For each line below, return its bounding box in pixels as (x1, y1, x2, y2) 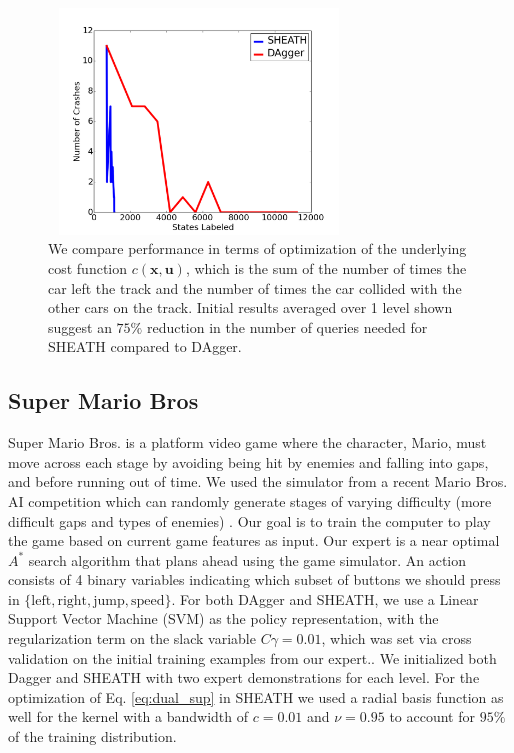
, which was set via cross (321, 628, 472, 649)
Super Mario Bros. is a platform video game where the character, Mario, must (8, 432, 487, 453)
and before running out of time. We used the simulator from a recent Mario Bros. (8, 471, 508, 492)
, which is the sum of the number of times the (185, 257, 467, 278)
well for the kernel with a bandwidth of (8, 706, 249, 727)
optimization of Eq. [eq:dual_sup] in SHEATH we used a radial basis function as (8, 686, 504, 707)
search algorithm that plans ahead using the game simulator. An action (28, 549, 466, 570)
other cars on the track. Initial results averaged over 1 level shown (48, 297, 453, 318)
